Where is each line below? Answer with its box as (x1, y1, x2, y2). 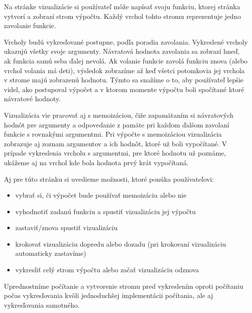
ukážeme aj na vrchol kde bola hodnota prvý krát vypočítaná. (4, 157, 189, 167)
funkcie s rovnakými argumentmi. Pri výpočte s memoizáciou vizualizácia (4, 129, 222, 139)
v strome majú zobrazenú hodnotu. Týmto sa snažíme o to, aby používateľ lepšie (4, 75, 244, 85)
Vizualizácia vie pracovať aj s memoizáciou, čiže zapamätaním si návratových (4, 110, 234, 120)
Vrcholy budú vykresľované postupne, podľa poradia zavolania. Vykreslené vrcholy (4, 36, 248, 47)
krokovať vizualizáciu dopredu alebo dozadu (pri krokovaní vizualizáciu (15, 238, 226, 249)
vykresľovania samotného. (4, 299, 80, 310)
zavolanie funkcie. (4, 20, 56, 31)
